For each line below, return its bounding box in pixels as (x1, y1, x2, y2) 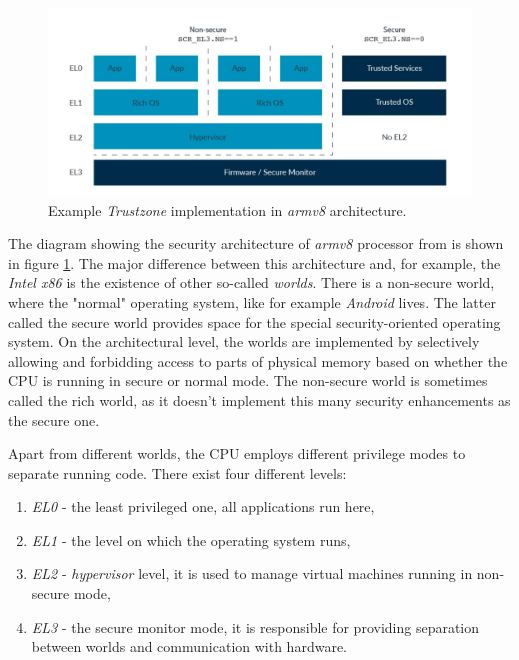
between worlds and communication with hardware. (31, 636, 347, 657)
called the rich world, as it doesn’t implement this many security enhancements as (8, 389, 511, 410)
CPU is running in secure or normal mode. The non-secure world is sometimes (8, 370, 488, 391)
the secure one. (8, 409, 100, 430)
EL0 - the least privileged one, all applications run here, (31, 496, 375, 517)
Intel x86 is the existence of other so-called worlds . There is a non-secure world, (8, 272, 495, 293)
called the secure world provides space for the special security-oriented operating (8, 311, 501, 332)
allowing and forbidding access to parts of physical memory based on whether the (8, 350, 508, 371)
